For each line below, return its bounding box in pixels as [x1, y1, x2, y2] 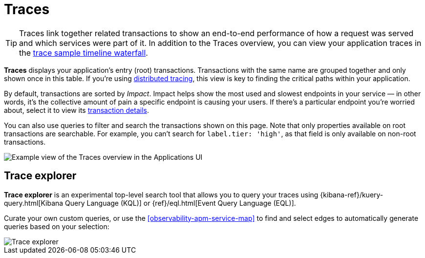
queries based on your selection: [4, 222, 109, 231]
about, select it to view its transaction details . [4, 106, 149, 114]
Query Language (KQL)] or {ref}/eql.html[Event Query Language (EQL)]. [65, 198, 296, 207]
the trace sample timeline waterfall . [19, 47, 148, 58]
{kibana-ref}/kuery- [320, 190, 383, 199]
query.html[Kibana [4, 198, 64, 207]
